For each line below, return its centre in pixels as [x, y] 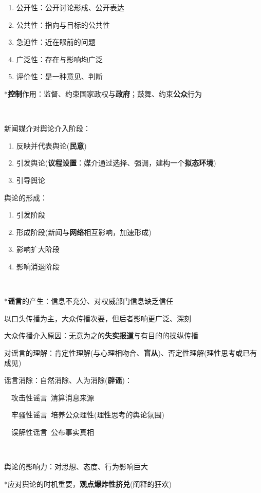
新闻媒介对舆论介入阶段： [47, 128]
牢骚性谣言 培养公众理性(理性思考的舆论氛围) [88, 415]
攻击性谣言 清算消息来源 [52, 397]
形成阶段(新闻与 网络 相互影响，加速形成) [84, 232]
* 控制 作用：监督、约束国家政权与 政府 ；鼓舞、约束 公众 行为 [103, 93]
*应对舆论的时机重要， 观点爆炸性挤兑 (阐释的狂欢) [88, 483]
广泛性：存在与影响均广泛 [59, 59]
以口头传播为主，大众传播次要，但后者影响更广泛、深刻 [98, 318]
